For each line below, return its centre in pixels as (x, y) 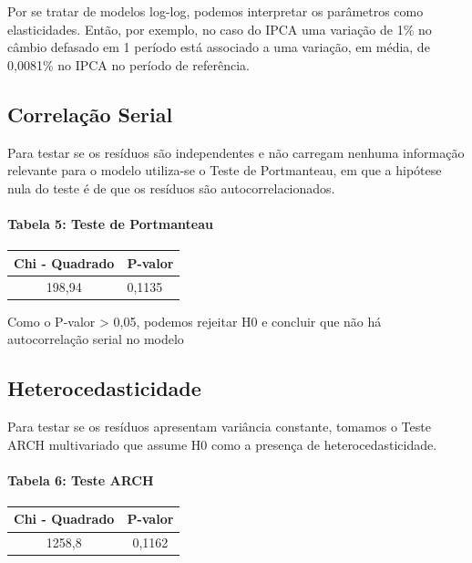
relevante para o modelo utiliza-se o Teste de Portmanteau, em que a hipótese (225, 170)
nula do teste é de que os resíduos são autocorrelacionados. (171, 188)
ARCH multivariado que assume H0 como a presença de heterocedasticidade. (222, 444)
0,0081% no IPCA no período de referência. (128, 64)
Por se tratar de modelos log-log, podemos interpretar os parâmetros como (215, 11)
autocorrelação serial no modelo (96, 339)
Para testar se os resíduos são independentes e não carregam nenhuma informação (236, 152)
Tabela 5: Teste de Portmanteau (110, 223)
